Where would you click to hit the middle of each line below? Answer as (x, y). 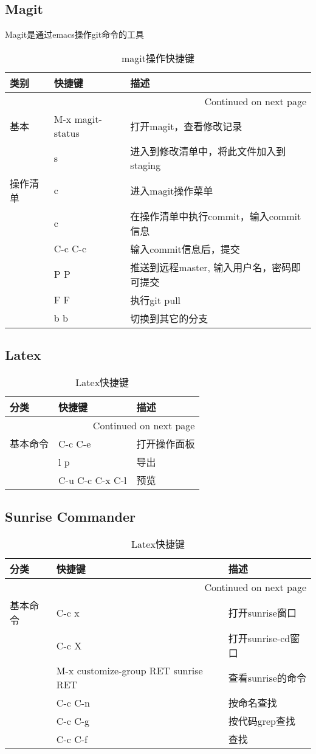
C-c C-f (72, 739)
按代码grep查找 (262, 721)
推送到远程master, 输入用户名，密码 (211, 267)
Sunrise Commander (70, 517)
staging (146, 165)
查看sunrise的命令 (267, 678)
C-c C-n (73, 702)
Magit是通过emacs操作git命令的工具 (75, 34)
